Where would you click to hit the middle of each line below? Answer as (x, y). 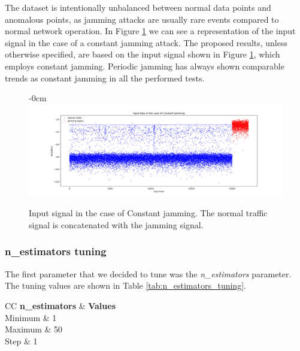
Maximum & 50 (34, 329)
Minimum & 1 (31, 317)
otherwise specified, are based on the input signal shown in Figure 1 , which (143, 54)
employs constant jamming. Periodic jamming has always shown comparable (145, 66)
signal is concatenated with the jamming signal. (116, 224)
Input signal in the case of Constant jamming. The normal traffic (148, 213)
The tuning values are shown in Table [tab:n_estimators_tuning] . (125, 285)
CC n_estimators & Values (60, 305)
